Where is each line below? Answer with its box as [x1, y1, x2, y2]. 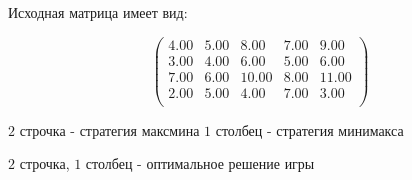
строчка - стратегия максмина [19, 119, 200, 140]
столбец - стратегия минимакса [215, 119, 404, 140]
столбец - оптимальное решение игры [85, 153, 315, 174]
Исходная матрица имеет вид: [8, 2, 188, 22]
